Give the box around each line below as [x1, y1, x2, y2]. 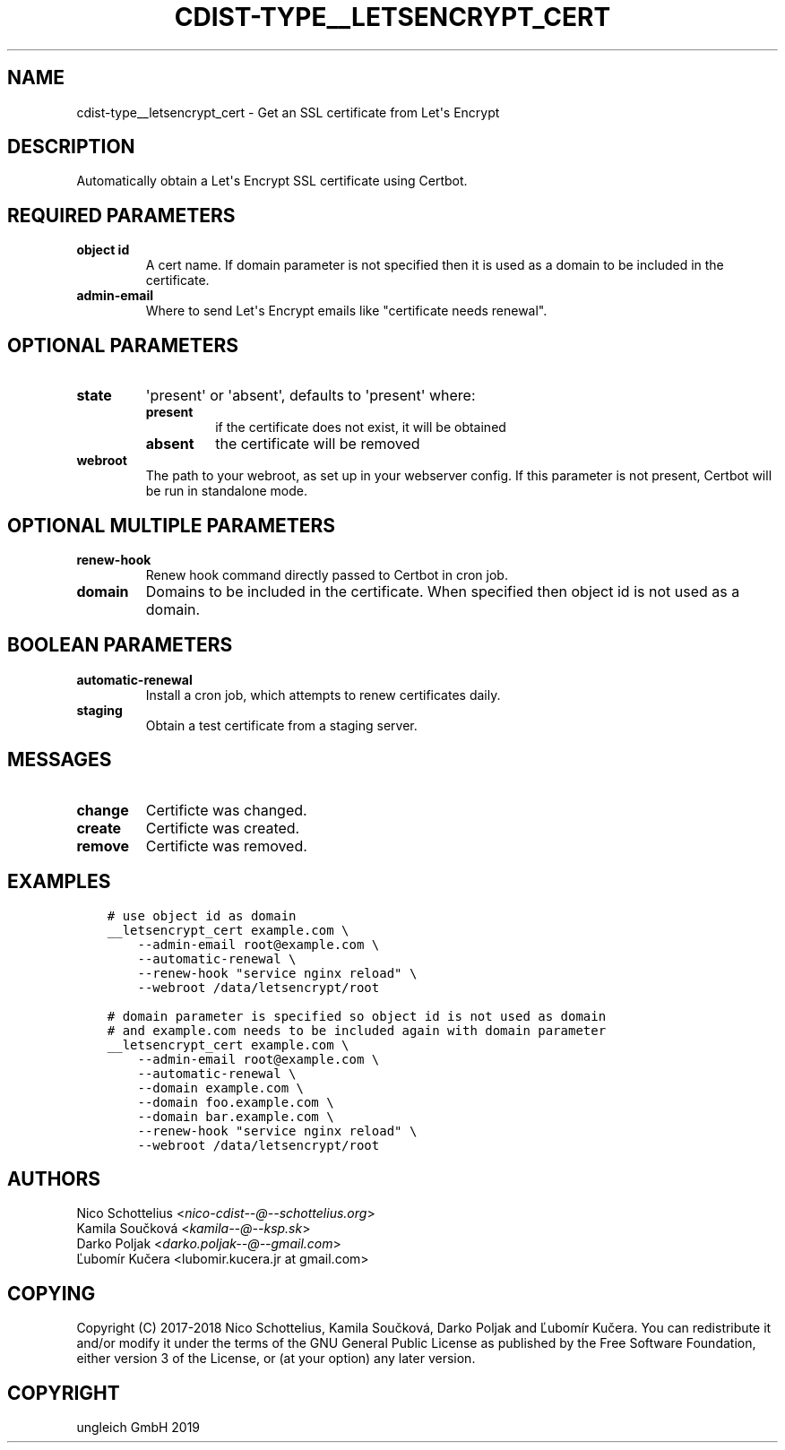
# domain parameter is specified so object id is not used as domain [107, 1008, 607, 1023]
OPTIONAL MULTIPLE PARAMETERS [7, 514, 336, 537]
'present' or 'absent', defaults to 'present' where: [145, 386, 476, 405]
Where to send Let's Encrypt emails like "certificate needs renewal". [145, 303, 548, 319]
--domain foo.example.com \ [137, 1094, 334, 1109]
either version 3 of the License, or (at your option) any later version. [76, 1351, 476, 1367]
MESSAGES [7, 748, 112, 772]
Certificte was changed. [145, 800, 307, 819]
